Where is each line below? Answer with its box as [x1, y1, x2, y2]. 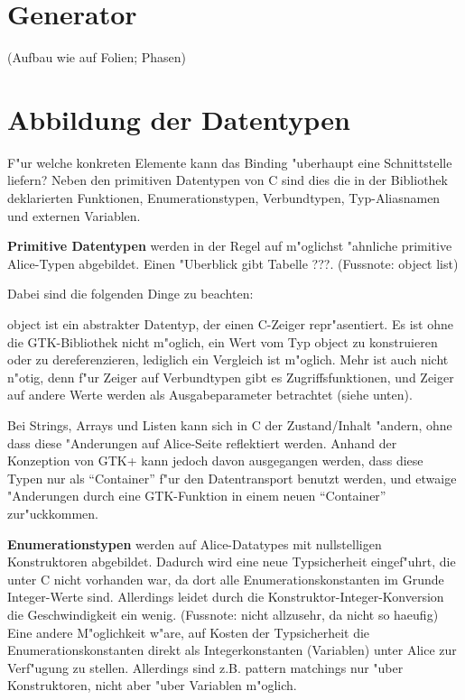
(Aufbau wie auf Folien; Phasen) [7, 48, 187, 67]
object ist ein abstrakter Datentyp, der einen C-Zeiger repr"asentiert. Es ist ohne [7, 315, 453, 333]
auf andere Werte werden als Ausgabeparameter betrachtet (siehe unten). [7, 385, 413, 404]
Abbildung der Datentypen [7, 100, 350, 137]
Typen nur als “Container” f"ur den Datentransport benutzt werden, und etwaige [7, 468, 457, 487]
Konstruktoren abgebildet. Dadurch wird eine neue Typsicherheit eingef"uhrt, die [7, 552, 456, 571]
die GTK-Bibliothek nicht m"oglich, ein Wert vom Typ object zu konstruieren [7, 332, 438, 351]
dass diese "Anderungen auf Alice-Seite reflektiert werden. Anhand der [7, 433, 397, 452]
